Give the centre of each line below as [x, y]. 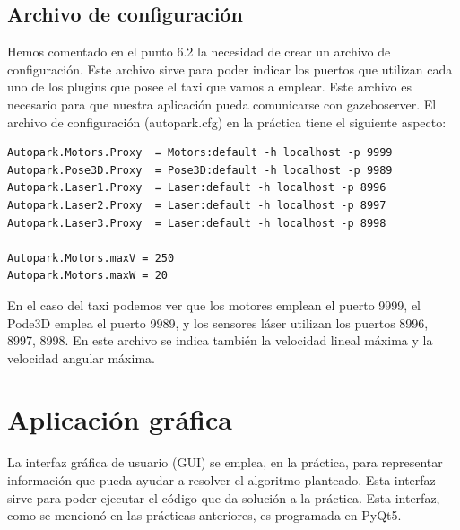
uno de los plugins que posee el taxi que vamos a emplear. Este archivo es [210, 87]
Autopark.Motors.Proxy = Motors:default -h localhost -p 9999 [200, 153]
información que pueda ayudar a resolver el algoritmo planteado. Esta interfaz [221, 480]
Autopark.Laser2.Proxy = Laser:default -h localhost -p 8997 [197, 205]
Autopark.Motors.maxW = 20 [87, 276]
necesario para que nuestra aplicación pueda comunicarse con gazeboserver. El [222, 104]
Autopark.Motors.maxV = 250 [91, 258]
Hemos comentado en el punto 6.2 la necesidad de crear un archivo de [199, 52]
